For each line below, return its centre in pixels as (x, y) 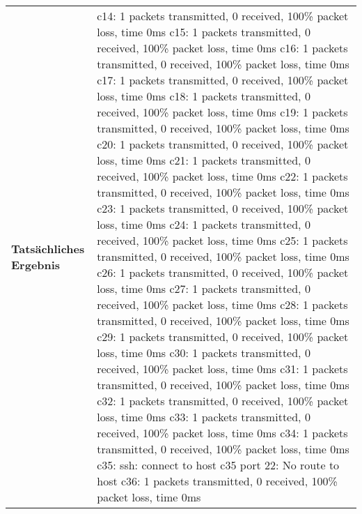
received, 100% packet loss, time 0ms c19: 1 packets (222, 112)
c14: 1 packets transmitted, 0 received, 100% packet (223, 16)
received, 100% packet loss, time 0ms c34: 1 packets (222, 433)
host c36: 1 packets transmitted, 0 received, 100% (217, 481)
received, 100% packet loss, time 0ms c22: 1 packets (222, 176)
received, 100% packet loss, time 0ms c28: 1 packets (222, 304)
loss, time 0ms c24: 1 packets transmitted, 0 (204, 224)
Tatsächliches (48, 248)
